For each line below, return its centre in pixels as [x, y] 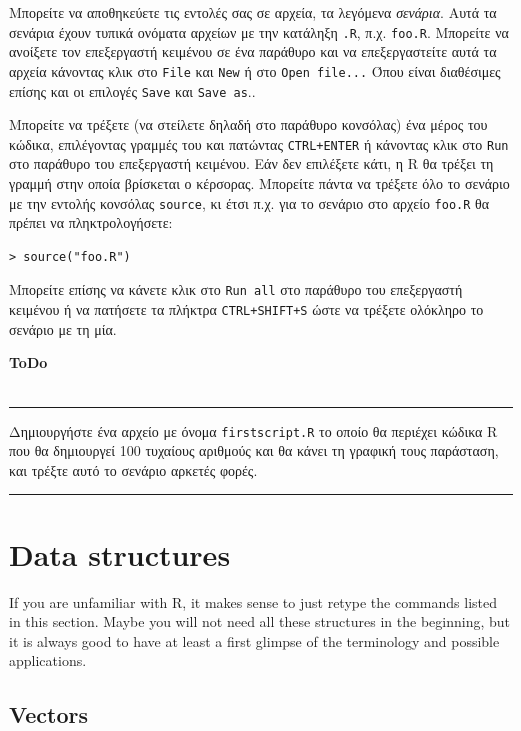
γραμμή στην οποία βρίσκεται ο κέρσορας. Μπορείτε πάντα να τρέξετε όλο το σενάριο [259, 183]
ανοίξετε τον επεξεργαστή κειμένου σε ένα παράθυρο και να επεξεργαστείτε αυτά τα [253, 51]
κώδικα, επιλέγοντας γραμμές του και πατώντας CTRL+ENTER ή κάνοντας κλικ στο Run [259, 143]
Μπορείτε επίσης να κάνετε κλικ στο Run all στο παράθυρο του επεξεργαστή [236, 289]
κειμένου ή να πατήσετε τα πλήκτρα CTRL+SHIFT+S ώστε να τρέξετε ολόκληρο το [246, 309]
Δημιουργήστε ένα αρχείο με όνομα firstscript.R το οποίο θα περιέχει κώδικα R [253, 430]
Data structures [120, 553]
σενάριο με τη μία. [63, 328]
